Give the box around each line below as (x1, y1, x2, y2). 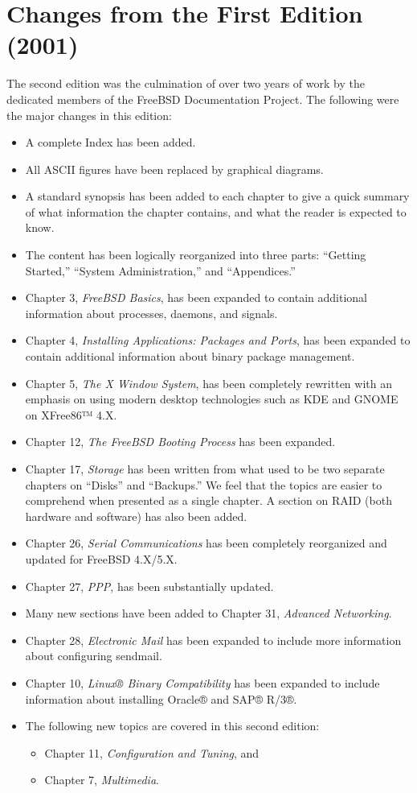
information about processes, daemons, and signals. (25, 304, 278, 321)
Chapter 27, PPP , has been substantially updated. (25, 577, 274, 594)
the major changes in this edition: (6, 106, 172, 123)
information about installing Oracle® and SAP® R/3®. (25, 690, 297, 707)
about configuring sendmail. (25, 647, 162, 664)
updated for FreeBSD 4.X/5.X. (25, 550, 178, 567)
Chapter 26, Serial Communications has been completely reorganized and (25, 535, 387, 551)
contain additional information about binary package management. (25, 348, 355, 365)
